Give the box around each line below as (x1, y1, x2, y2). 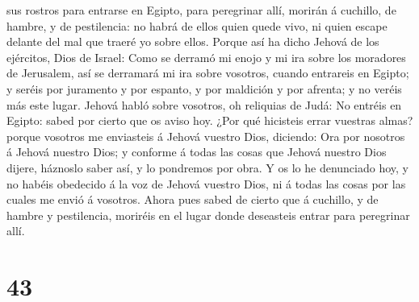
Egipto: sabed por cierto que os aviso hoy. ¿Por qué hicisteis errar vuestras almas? (6, 112, 413, 129)
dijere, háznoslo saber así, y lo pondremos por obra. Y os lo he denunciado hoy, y (6, 159, 409, 176)
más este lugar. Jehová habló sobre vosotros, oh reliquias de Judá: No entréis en (6, 96, 402, 113)
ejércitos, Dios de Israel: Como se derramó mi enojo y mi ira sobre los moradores (6, 48, 406, 65)
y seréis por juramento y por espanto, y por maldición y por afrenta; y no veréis (6, 80, 402, 97)
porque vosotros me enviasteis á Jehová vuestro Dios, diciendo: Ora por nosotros (6, 127, 405, 144)
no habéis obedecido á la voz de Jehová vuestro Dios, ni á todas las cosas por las (6, 175, 406, 192)
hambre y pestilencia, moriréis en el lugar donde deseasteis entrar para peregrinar (6, 206, 410, 223)
